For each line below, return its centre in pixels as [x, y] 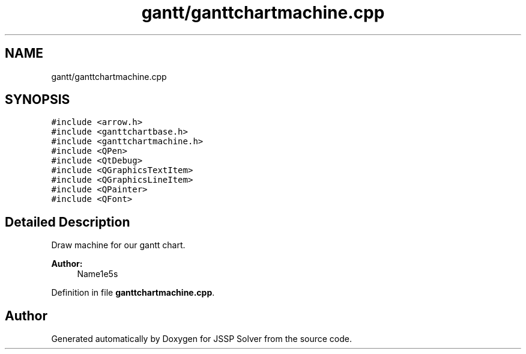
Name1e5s [98, 274]
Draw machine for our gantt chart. [118, 245]
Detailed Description [68, 222]
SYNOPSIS [38, 100]
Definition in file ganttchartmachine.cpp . [133, 293]
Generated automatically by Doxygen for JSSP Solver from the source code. [202, 339]
